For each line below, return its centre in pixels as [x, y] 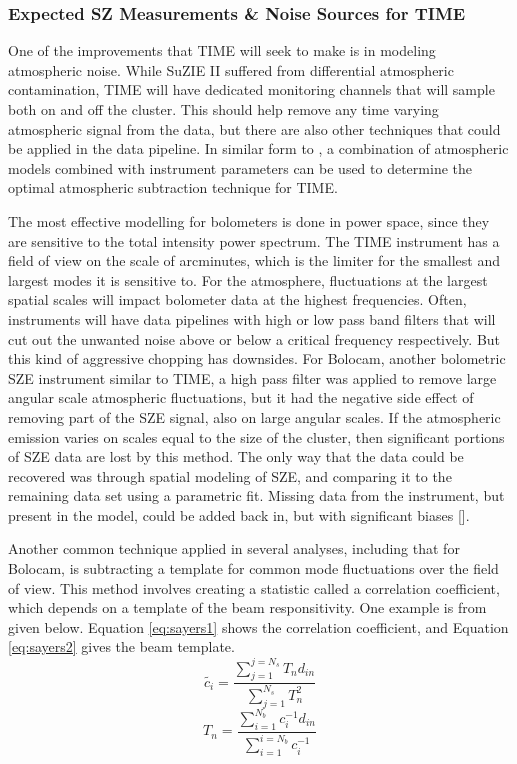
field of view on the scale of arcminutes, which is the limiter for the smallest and [254, 260]
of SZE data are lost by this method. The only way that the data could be [236, 456]
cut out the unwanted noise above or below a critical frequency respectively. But [254, 338]
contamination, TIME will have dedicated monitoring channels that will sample [251, 89]
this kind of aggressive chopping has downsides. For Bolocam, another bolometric [257, 358]
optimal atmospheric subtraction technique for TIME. [173, 187]
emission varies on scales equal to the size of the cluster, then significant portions [256, 436]
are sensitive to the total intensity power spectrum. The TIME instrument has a [254, 240]
